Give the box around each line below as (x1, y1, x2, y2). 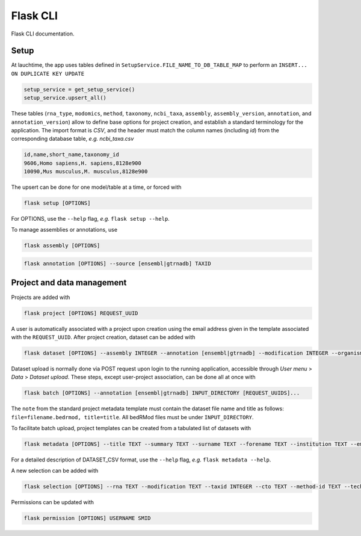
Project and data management (11, 277, 127, 288)
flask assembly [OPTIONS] (23, 242, 100, 249)
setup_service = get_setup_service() (23, 86, 135, 93)
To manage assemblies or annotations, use (11, 226, 117, 233)
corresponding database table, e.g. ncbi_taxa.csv (11, 135, 134, 143)
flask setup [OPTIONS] (23, 200, 91, 207)
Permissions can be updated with (11, 499, 94, 506)
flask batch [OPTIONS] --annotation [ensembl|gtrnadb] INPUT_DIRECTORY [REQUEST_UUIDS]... (23, 390, 300, 396)
